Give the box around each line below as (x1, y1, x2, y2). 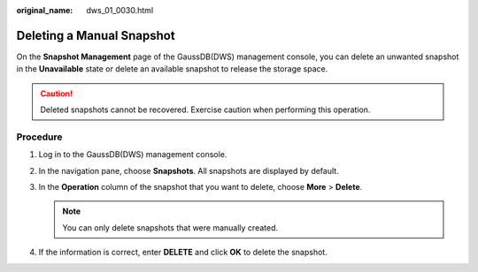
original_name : (16, 5, 73, 15)
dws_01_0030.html (86, 5, 154, 15)
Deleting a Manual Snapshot (16, 27, 176, 43)
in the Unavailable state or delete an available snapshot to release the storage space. (16, 64, 328, 74)
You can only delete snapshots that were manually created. (62, 222, 279, 233)
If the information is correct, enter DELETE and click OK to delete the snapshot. (38, 247, 328, 258)
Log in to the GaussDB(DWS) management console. (38, 149, 227, 160)
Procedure (16, 131, 63, 143)
